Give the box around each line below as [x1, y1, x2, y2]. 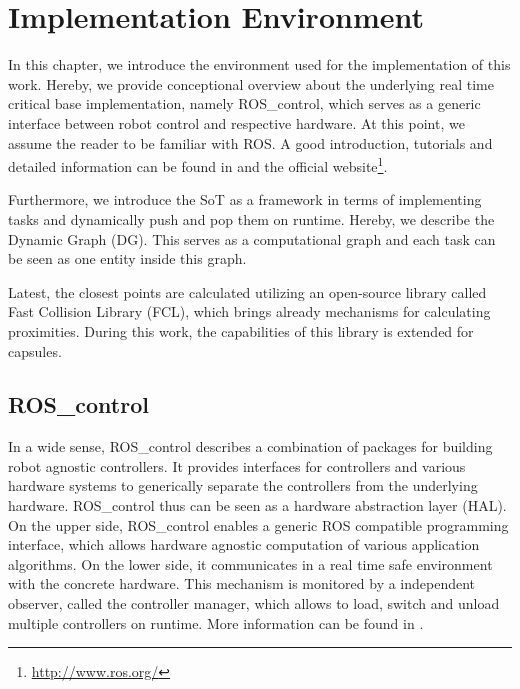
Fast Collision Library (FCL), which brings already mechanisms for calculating [8, 301, 491, 322]
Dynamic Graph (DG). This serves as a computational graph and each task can [8, 228, 496, 249]
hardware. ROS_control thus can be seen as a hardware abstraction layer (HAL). [8, 495, 507, 516]
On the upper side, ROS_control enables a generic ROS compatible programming [8, 514, 509, 535]
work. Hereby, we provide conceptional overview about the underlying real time [8, 73, 494, 94]
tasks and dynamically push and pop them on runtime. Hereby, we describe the [8, 208, 495, 229]
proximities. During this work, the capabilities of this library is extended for [8, 320, 474, 341]
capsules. [8, 340, 62, 361]
